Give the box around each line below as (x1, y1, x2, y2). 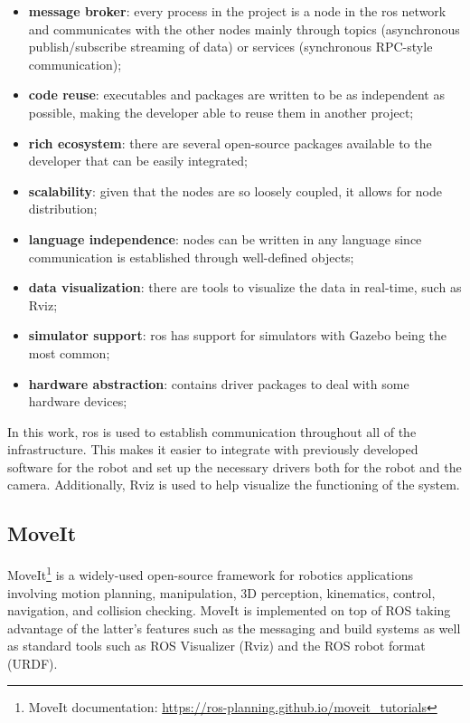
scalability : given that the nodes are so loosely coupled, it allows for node (28, 181, 443, 200)
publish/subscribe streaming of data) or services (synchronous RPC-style (28, 37, 433, 56)
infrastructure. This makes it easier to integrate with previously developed (7, 440, 418, 459)
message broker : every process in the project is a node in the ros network (28, 2, 446, 20)
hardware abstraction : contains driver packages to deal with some (28, 374, 409, 393)
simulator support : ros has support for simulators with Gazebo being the (28, 326, 447, 345)
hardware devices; (28, 392, 127, 411)
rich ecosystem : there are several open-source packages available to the (28, 133, 432, 152)
